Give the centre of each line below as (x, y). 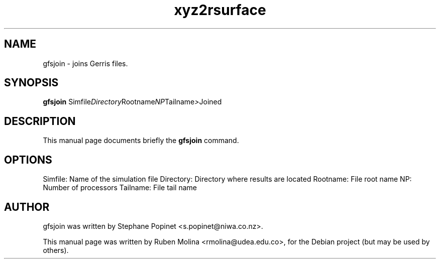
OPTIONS (28, 160)
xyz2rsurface (220, 10)
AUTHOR (27, 207)
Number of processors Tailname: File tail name (120, 188)
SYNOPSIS (31, 83)
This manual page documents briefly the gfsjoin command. (141, 141)
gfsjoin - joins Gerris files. (85, 63)
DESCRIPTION (40, 121)
